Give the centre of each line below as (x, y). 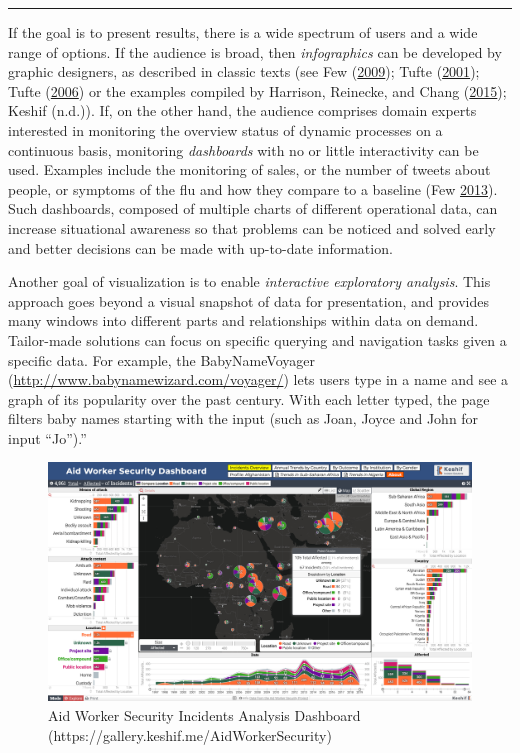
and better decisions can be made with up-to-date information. (200, 247)
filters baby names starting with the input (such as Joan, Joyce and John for (243, 418)
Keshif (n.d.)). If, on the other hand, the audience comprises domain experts (242, 110)
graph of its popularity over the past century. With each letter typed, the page (249, 398)
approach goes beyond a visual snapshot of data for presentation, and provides (248, 300)
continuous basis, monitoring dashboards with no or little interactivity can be (243, 149)
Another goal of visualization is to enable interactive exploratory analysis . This (249, 281)
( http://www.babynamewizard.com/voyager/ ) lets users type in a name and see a (258, 379)
